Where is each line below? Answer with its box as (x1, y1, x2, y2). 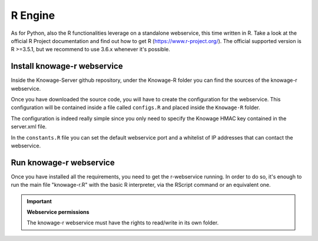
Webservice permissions (26, 209, 90, 216)
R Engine (11, 9, 55, 22)
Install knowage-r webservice (11, 61, 123, 71)
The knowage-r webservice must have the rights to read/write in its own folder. (26, 219, 219, 226)
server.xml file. (11, 123, 47, 130)
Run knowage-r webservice (11, 157, 115, 167)
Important (26, 197, 52, 204)
